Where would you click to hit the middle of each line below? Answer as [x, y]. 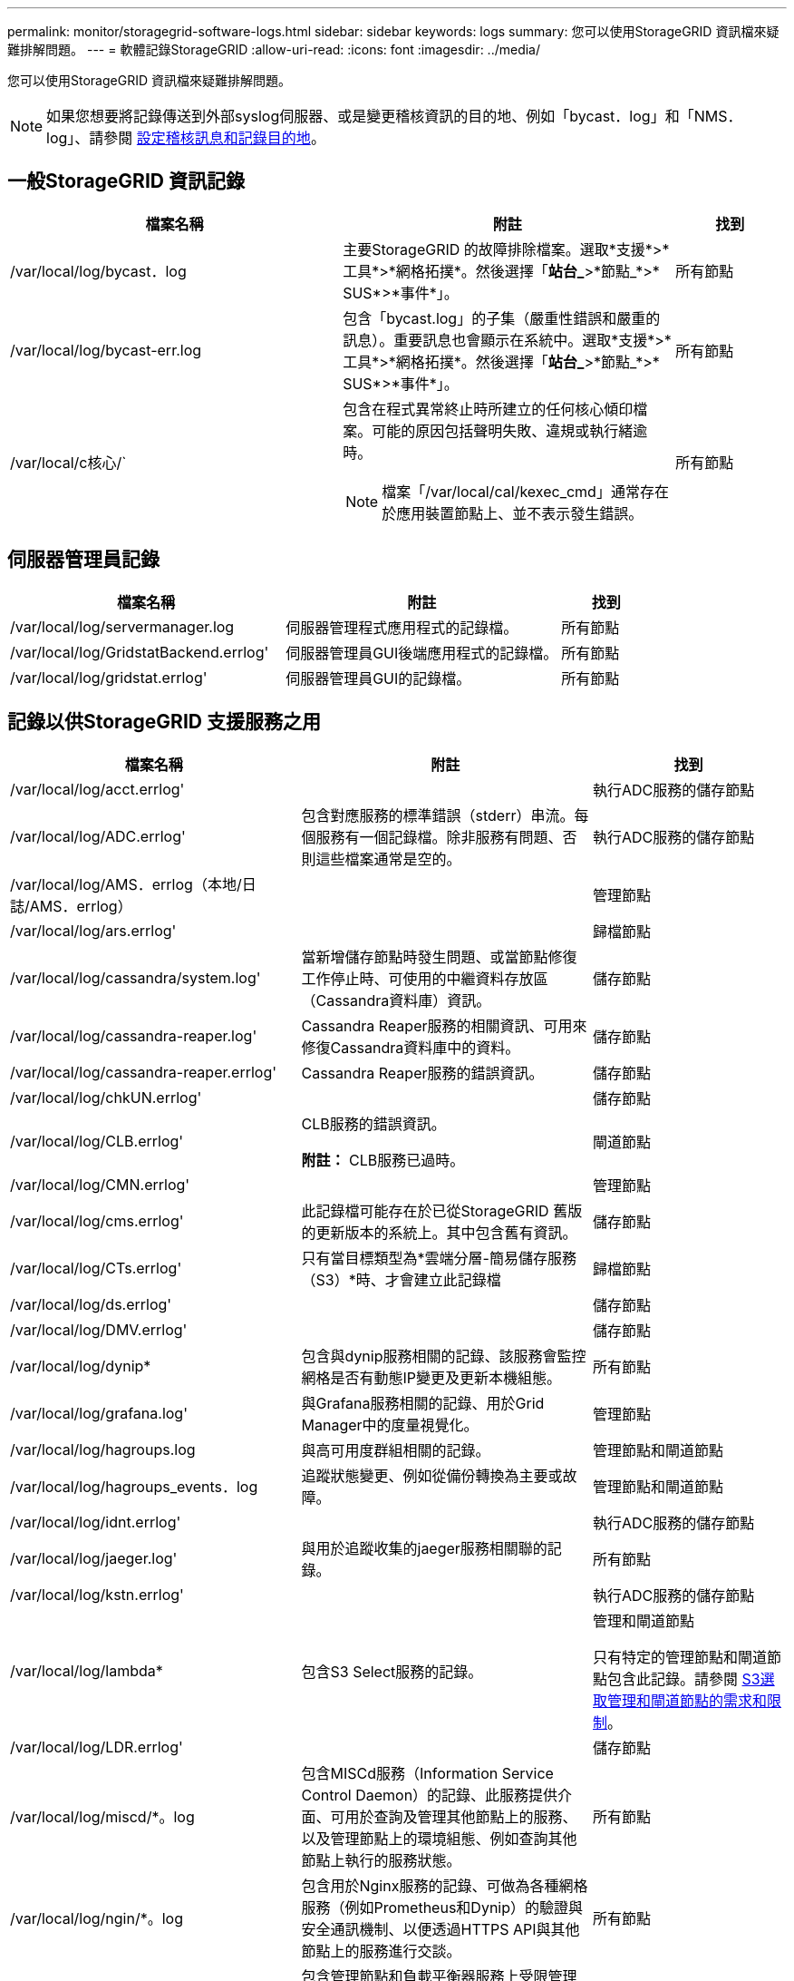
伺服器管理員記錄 [83, 560]
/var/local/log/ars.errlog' [93, 930]
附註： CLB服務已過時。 [383, 1160]
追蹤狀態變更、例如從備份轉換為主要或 [432, 1475]
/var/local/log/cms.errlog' [97, 1220]
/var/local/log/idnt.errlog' [96, 1522]
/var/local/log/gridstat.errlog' [109, 677]
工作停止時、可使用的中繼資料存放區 [425, 978]
